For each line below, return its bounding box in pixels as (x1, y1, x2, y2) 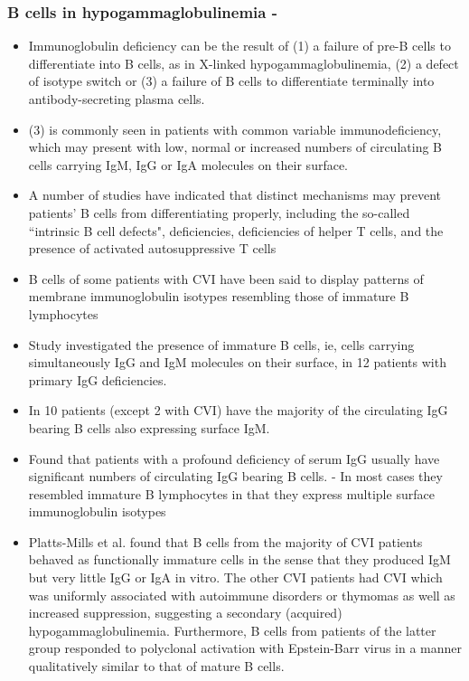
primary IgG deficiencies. (28, 370, 167, 389)
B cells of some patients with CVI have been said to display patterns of (28, 269, 424, 288)
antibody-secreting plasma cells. (28, 90, 205, 108)
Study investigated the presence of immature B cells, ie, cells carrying (28, 335, 415, 354)
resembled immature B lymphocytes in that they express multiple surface (28, 484, 435, 503)
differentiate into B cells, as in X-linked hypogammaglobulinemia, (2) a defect (28, 53, 459, 72)
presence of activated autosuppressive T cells (28, 239, 277, 258)
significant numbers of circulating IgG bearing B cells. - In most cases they (28, 467, 443, 486)
